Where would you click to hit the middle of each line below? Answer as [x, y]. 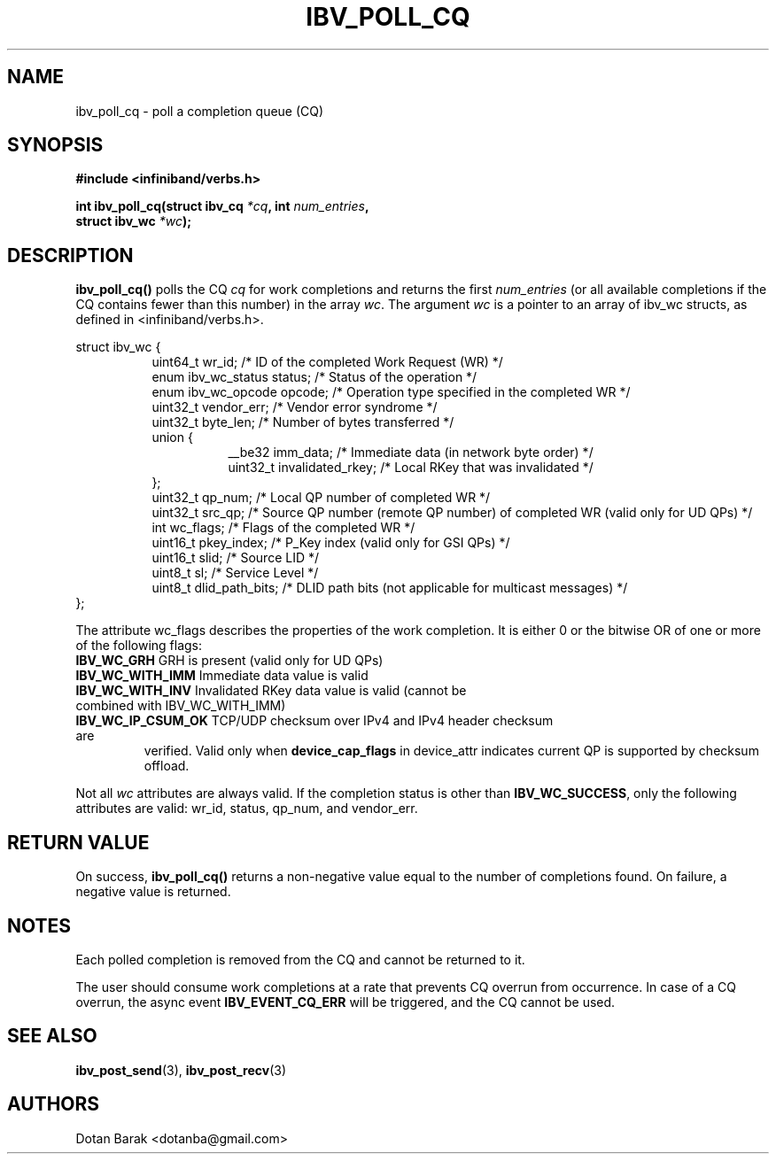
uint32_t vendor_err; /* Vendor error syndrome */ [295, 407]
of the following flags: [139, 646]
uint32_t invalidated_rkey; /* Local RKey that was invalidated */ [411, 468]
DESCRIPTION [70, 255]
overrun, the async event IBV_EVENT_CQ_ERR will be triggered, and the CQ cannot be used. [345, 1002]
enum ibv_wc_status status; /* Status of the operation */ [314, 377]
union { [172, 437]
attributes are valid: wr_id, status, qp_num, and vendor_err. [247, 809]
